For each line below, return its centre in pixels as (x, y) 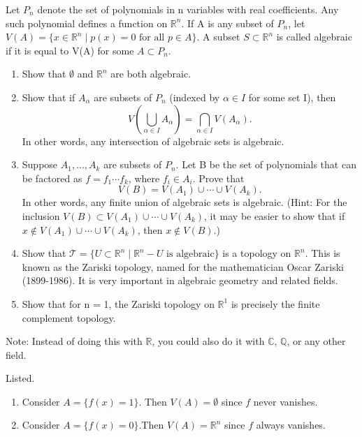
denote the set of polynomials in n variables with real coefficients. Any (188, 9)
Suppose (40, 164)
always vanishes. (291, 425)
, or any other (316, 341)
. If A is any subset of (227, 23)
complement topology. (69, 317)
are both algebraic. (151, 74)
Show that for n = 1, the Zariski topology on (118, 303)
